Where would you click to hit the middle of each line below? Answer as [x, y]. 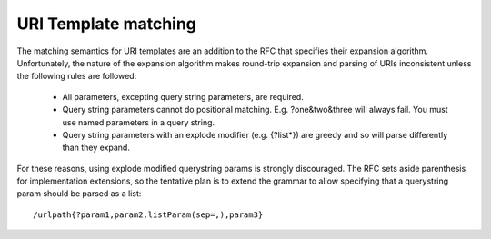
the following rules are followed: [77, 76]
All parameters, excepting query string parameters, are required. [183, 96]
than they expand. [96, 148]
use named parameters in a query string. [139, 122]
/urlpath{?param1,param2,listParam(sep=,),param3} [148, 214]
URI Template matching [107, 24]
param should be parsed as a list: [79, 194]
